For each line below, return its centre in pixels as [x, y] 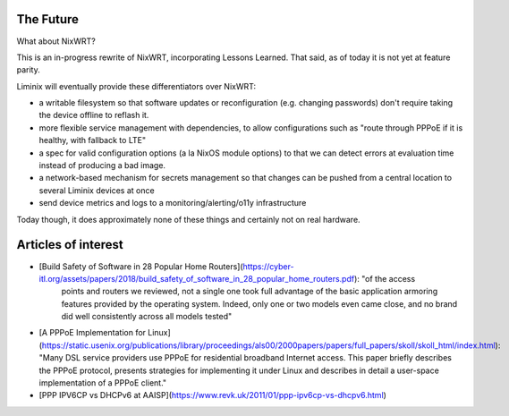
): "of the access [385, 278]
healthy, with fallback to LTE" [93, 140]
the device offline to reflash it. [94, 115]
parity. [28, 70]
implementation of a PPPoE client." [103, 383]
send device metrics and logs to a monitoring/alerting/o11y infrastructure [173, 203]
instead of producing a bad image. [102, 166]
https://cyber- [268, 266]
